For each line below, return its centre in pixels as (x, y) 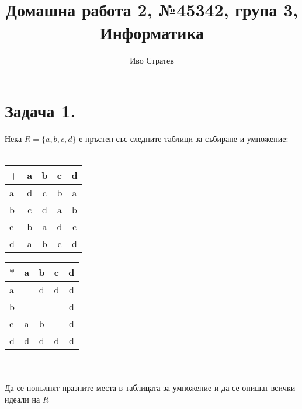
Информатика (152, 32)
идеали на (22, 399)
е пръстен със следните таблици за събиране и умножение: (184, 138)
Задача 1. (40, 110)
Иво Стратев (152, 60)
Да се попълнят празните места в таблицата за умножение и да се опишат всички (150, 388)
